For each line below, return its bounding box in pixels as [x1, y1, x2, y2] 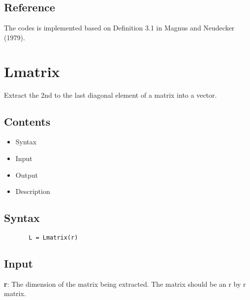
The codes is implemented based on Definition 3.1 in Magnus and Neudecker [4, 23, 235, 33]
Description [15, 186, 50, 196]
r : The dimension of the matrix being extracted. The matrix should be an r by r [4, 278, 246, 289]
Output [15, 169, 38, 180]
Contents [4, 113, 51, 129]
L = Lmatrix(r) [29, 234, 78, 241]
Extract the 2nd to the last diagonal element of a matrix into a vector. [4, 89, 217, 100]
